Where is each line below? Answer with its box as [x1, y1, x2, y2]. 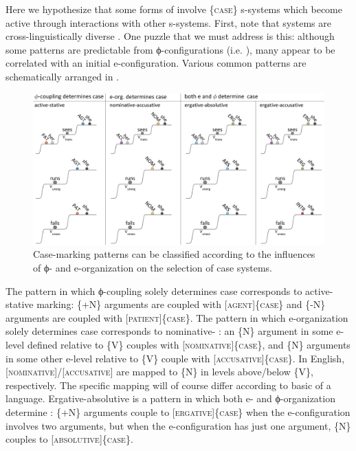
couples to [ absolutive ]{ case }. [5, 432, 133, 446]
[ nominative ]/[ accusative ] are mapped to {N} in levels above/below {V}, [5, 364, 313, 379]
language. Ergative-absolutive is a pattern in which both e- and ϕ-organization [5, 391, 335, 406]
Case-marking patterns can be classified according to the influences [33, 247, 315, 261]
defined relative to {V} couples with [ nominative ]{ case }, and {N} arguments [27, 338, 351, 351]
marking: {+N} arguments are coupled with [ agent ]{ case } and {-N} [36, 297, 326, 311]
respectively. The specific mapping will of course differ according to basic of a [5, 377, 331, 392]
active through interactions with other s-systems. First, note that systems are [5, 15, 331, 30]
